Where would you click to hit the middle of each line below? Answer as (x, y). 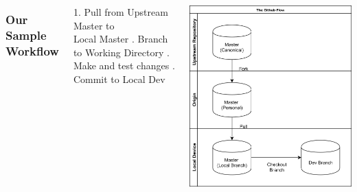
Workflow (32, 50)
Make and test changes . (124, 65)
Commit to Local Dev (119, 79)
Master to (94, 25)
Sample (26, 35)
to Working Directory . (121, 52)
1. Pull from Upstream (120, 12)
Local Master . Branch (120, 39)
